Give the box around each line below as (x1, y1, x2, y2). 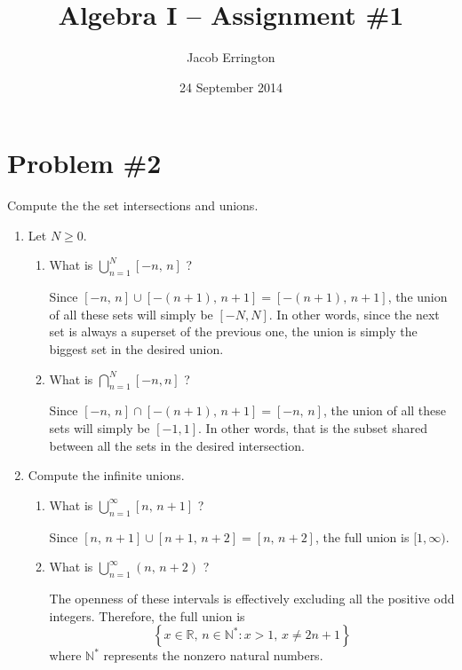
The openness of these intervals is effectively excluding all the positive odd (49, 588, 455, 607)
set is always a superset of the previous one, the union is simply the (49, 322, 418, 341)
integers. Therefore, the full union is (49, 606, 245, 625)
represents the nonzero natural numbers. (103, 646, 323, 665)
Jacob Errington (187, 48, 275, 67)
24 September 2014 (179, 77, 283, 96)
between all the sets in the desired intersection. (49, 436, 305, 454)
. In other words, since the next (268, 304, 440, 323)
